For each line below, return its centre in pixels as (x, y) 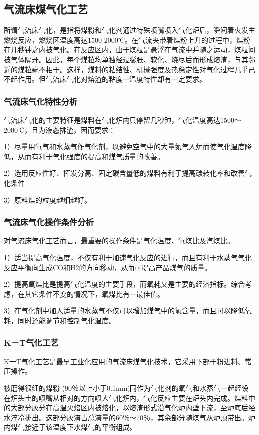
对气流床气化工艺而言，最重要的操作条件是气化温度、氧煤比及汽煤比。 (119, 240)
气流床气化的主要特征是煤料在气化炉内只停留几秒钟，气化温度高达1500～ (123, 120)
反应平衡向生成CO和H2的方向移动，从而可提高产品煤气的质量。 (108, 267)
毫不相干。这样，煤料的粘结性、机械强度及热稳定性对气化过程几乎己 (143, 69)
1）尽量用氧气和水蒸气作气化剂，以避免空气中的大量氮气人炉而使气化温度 (124, 147)
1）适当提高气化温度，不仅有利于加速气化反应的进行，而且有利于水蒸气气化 (128, 257)
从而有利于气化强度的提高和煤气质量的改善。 (91, 156)
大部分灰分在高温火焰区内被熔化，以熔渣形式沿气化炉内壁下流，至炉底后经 (133, 407)
